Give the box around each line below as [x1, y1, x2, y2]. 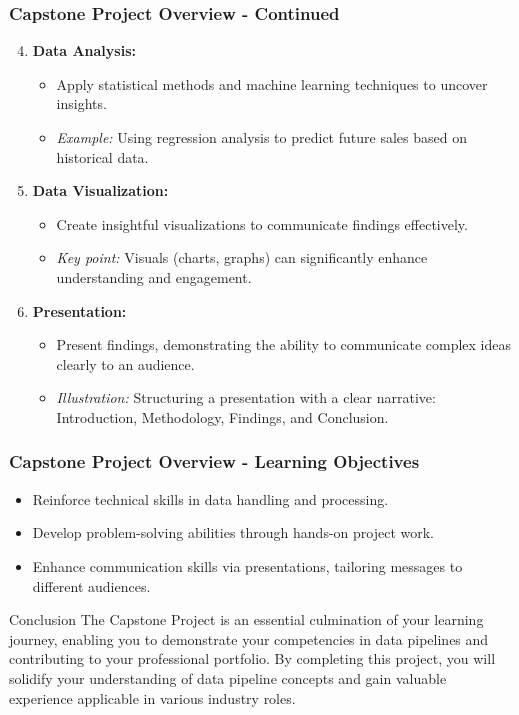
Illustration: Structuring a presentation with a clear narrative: [56, 387, 436, 408]
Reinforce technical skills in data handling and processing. [32, 488, 389, 509]
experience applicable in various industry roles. [9, 687, 296, 708]
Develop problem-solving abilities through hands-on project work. [32, 522, 434, 543]
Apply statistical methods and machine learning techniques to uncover [56, 73, 488, 94]
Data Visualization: [32, 180, 169, 201]
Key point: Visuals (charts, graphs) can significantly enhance [56, 247, 428, 268]
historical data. [56, 146, 149, 167]
